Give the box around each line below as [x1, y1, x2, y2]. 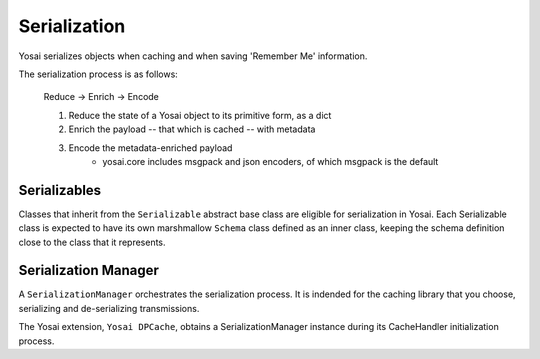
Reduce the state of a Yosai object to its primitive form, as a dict [68, 109, 332, 121]
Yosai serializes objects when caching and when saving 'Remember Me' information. [18, 50, 368, 62]
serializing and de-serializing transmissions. [18, 302, 200, 314]
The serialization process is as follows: [18, 68, 179, 80]
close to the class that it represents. [18, 236, 166, 248]
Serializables [18, 181, 102, 199]
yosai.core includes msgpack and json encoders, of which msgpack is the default [102, 155, 439, 167]
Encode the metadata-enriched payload [68, 141, 233, 154]
